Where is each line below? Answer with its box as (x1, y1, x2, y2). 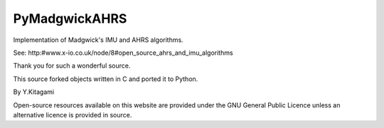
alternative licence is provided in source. (13, 110, 132, 119)
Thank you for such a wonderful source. (13, 61, 131, 70)
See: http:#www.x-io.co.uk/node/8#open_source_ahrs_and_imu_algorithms (13, 48, 234, 57)
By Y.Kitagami (13, 87, 55, 96)
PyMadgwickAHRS (13, 11, 127, 26)
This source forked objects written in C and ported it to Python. (13, 75, 198, 83)
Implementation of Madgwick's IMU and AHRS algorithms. (13, 36, 184, 44)
